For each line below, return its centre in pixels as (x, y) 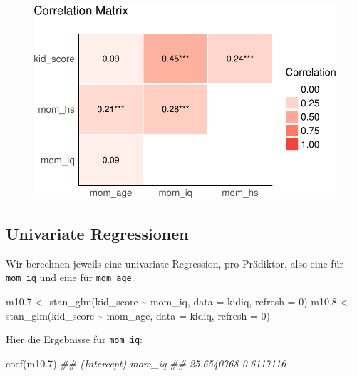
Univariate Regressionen (97, 234)
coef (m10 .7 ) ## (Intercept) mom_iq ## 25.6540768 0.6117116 (146, 363)
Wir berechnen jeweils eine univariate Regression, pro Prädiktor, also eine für (175, 263)
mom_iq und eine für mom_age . (70, 277)
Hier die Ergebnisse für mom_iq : (74, 339)
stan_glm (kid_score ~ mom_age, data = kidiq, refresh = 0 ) (138, 315)
